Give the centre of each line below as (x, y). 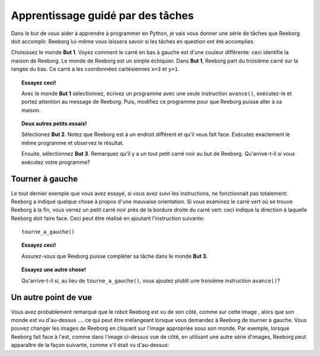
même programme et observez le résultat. (73, 143)
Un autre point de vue (52, 297)
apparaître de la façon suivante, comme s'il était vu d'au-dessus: (90, 345)
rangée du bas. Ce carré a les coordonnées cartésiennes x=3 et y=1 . (95, 69)
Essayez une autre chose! (54, 270)
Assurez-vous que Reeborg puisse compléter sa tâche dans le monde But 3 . (115, 256)
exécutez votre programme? (56, 162)
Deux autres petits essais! (54, 124)
